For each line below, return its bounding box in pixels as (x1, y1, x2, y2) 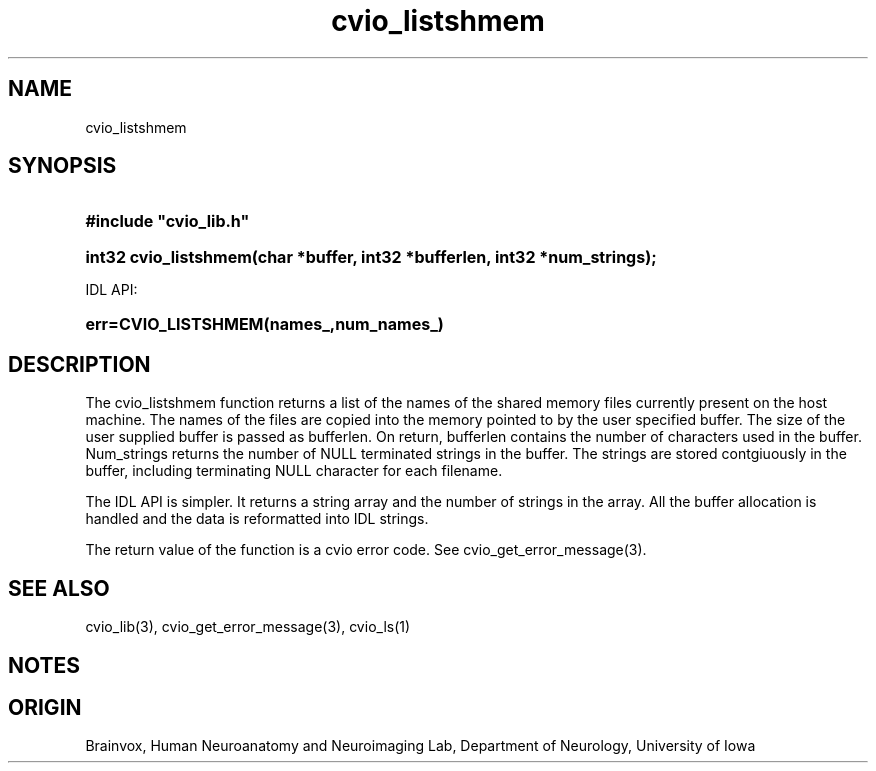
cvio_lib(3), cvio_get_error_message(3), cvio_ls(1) (85, 618, 411, 636)
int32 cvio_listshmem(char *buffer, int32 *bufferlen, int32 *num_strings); (85, 247, 657, 268)
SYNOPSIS (8, 153, 117, 179)
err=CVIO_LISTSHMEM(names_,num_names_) (85, 314, 444, 335)
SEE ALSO (8, 575, 110, 601)
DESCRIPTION (8, 351, 151, 377)
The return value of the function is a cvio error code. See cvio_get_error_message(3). (85, 541, 647, 559)
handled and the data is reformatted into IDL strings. (85, 510, 429, 528)
